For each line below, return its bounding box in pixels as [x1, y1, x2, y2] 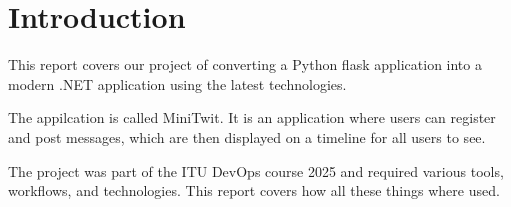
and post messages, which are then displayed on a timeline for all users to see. [8, 126, 486, 147]
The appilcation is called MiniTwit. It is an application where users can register [8, 107, 496, 128]
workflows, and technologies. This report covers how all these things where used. [8, 180, 500, 201]
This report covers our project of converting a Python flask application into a [8, 54, 482, 75]
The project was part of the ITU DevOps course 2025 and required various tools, [8, 160, 504, 181]
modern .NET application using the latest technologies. [8, 73, 347, 94]
